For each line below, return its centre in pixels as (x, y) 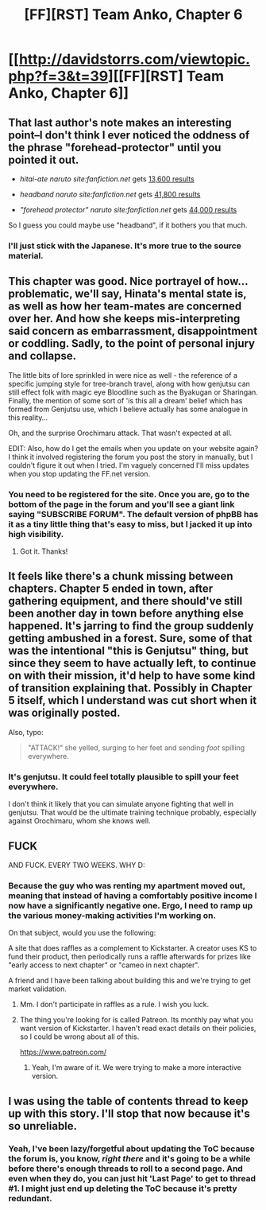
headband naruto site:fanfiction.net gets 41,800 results (110, 194)
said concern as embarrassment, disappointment (133, 331)
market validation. (38, 989)
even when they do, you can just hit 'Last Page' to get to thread (132, 1178)
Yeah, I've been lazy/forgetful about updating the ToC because (132, 1149)
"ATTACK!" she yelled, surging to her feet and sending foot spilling (136, 747)
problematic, (40, 294)
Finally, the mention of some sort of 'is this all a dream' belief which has (125, 400)
